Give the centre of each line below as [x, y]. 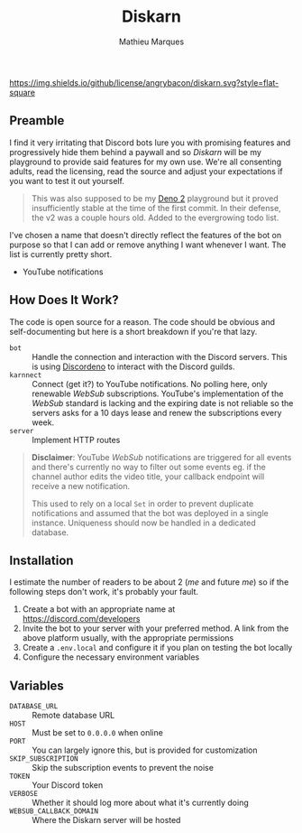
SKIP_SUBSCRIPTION [44, 759]
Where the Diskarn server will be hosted [106, 820]
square [23, 92]
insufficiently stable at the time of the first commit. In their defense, [156, 208]
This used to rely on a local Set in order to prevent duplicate [142, 504]
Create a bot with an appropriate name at [99, 609]
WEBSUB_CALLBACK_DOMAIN [54, 811]
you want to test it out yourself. [67, 180]
